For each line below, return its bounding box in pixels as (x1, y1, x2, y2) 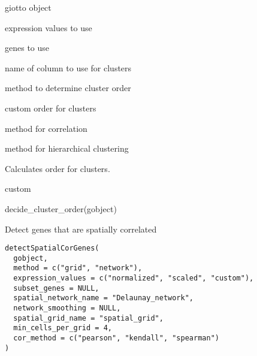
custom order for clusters (5, 101, 96, 114)
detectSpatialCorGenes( (5, 244, 99, 253)
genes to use (5, 41, 50, 54)
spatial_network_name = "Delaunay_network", (13, 294, 193, 303)
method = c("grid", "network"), (13, 264, 143, 273)
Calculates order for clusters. (5, 162, 110, 174)
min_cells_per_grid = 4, (13, 324, 112, 333)
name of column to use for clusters (5, 61, 132, 74)
